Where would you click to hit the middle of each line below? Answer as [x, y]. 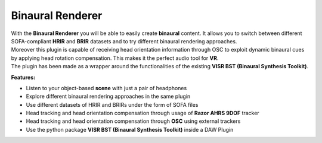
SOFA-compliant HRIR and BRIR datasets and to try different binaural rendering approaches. [124, 41]
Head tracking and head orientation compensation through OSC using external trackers [133, 121]
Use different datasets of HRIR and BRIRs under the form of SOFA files [112, 104]
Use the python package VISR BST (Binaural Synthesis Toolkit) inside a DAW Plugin [130, 129]
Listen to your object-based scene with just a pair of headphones [106, 88]
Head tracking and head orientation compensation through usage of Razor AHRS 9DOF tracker [143, 113]
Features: [23, 77]
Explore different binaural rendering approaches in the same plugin [108, 96]
